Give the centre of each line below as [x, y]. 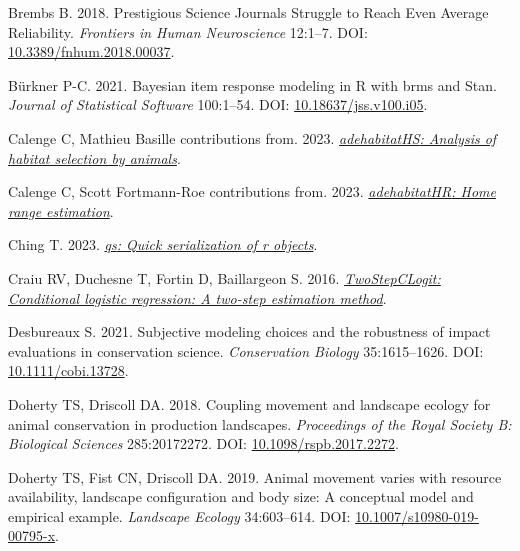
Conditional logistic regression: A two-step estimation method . [197, 297]
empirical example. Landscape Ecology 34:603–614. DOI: [179, 515]
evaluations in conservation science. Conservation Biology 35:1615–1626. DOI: [246, 350]
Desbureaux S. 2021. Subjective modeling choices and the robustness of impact [249, 331]
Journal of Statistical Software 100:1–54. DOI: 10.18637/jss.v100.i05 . [218, 104]
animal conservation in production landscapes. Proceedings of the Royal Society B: [260, 423]
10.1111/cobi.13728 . [68, 370]
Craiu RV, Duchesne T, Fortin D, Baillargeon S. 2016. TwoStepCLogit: [224, 277]
